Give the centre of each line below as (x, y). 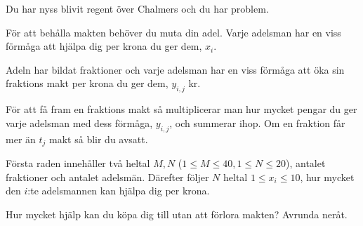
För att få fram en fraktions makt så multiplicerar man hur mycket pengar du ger (181, 109)
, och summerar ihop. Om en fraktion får (257, 122)
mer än (21, 139)
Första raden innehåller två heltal (78, 163)
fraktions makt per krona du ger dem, (87, 83)
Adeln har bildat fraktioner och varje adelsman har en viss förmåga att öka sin (175, 69)
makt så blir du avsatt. (99, 139)
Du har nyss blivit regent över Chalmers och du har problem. (137, 8)
